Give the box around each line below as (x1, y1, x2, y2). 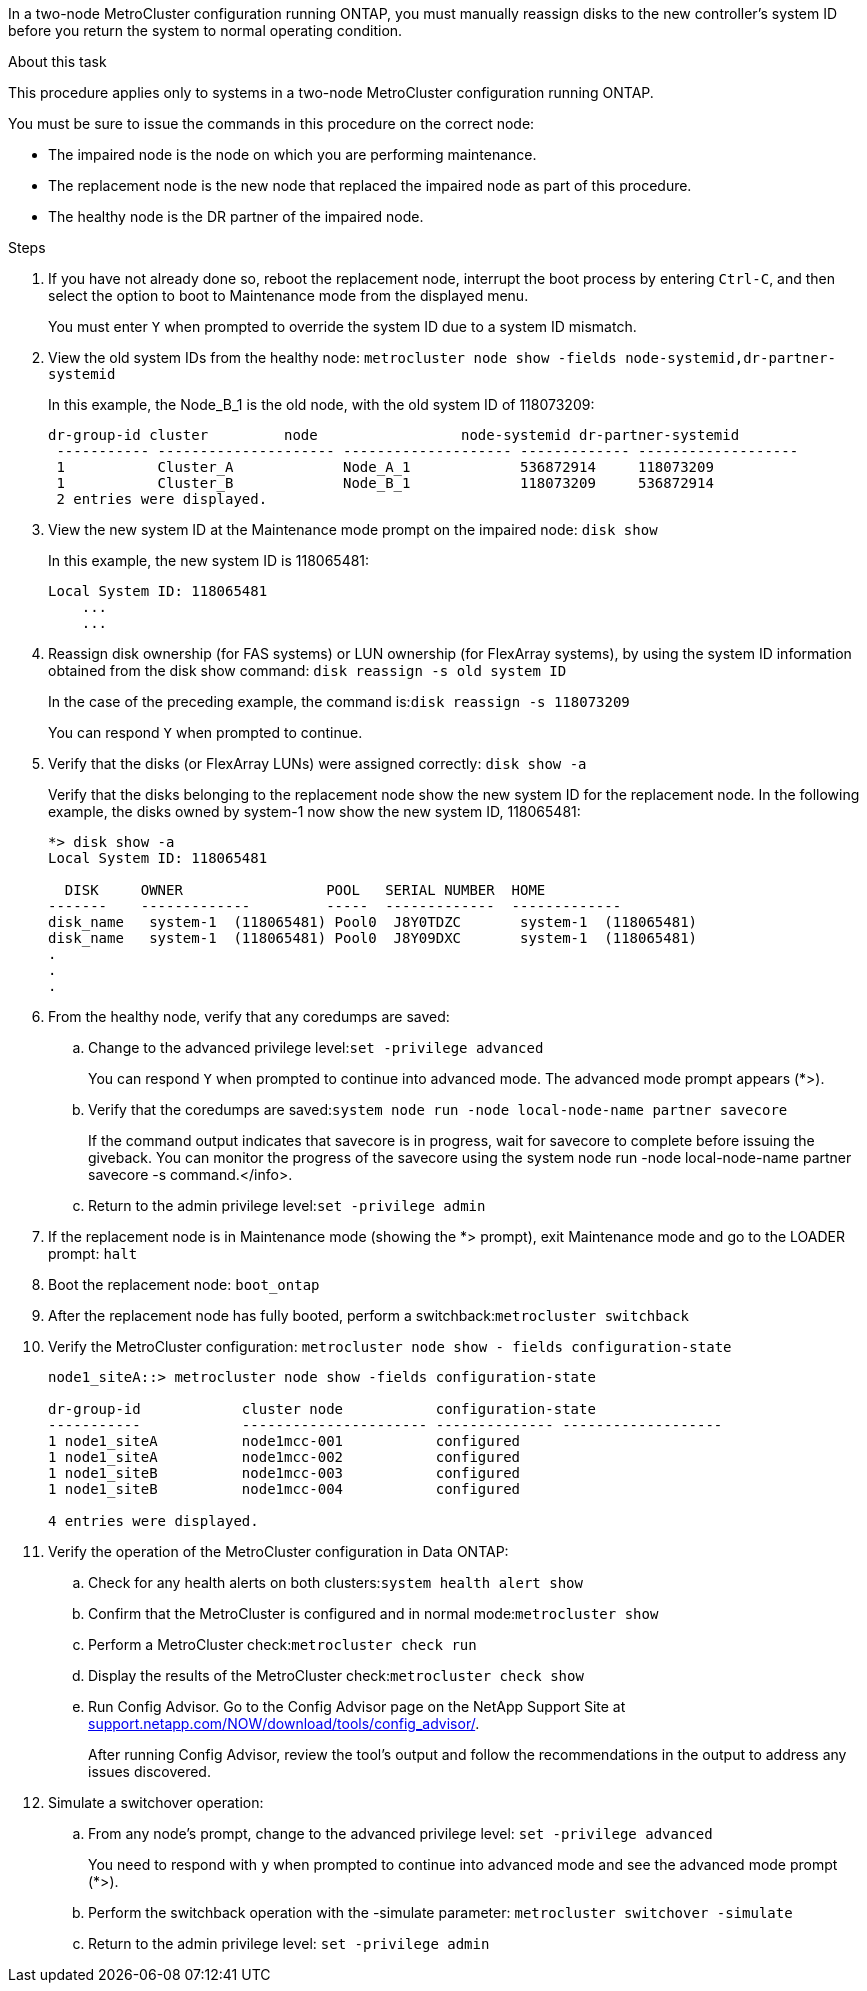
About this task (8, 53, 107, 70)
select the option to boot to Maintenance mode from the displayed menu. (48, 287, 529, 304)
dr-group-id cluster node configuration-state (48, 1401, 596, 1417)
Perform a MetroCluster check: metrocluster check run (88, 1636, 477, 1653)
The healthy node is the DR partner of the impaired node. (48, 208, 424, 225)
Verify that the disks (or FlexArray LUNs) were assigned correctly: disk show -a (48, 755, 587, 772)
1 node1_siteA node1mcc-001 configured (48, 1433, 521, 1449)
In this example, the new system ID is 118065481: (48, 552, 370, 569)
